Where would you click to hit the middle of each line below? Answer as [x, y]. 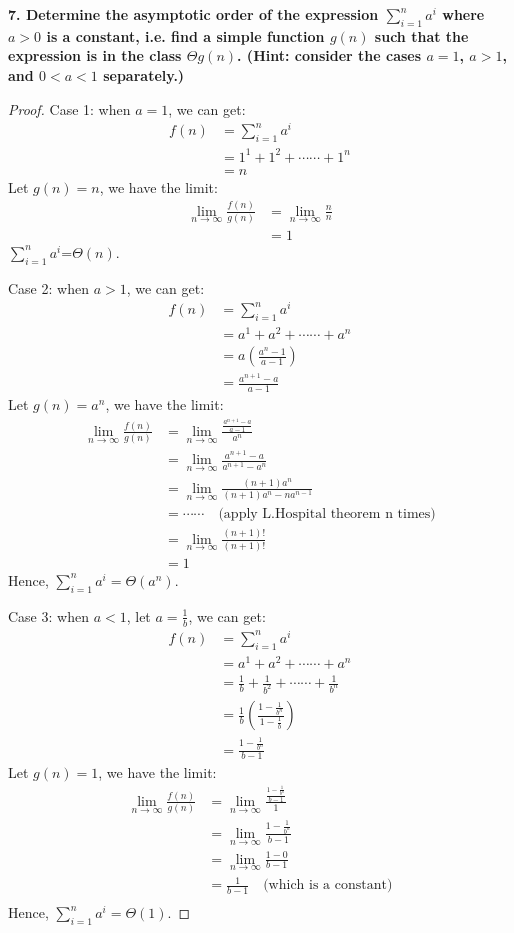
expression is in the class [95, 55]
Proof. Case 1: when [69, 108]
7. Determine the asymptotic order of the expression [193, 14]
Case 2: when [48, 287]
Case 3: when [48, 615]
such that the [421, 35]
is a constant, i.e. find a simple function [185, 35]
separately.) [144, 74]
